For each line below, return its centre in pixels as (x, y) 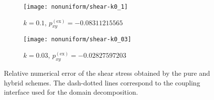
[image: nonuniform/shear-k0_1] (76, 7)
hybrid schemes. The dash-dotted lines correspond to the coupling (102, 82)
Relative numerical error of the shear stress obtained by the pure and (107, 73)
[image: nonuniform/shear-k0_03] (77, 40)
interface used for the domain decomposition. (71, 92)
